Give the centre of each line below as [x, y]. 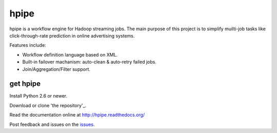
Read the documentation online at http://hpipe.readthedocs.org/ [77, 115]
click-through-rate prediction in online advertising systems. [72, 35]
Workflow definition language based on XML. [70, 54]
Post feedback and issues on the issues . [52, 124]
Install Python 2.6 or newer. [38, 96]
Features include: [28, 45]
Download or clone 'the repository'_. [48, 105]
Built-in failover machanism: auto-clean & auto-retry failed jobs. [89, 62]
